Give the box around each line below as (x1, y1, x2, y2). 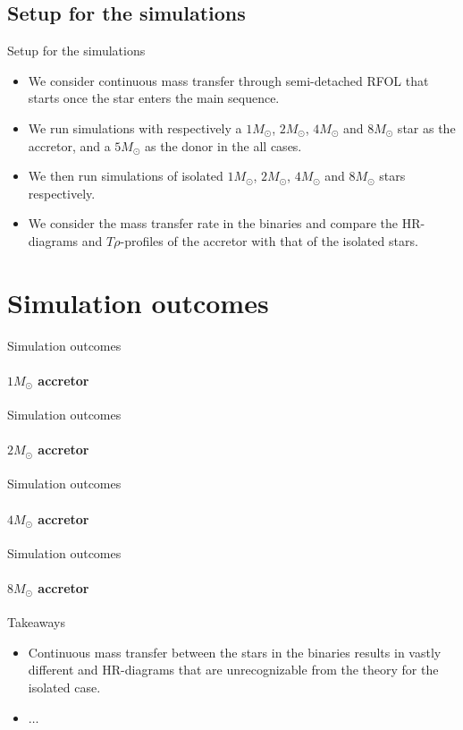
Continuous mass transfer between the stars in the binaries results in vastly (28, 642, 442, 661)
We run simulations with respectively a (28, 118, 242, 137)
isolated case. (28, 678, 101, 697)
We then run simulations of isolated (28, 166, 223, 185)
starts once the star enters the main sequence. (28, 89, 280, 107)
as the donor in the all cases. (144, 136, 302, 155)
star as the (397, 118, 456, 137)
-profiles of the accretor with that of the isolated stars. (120, 231, 418, 250)
